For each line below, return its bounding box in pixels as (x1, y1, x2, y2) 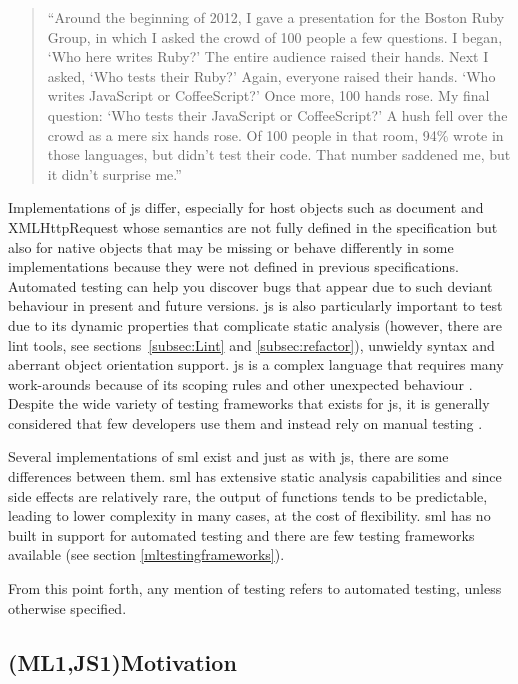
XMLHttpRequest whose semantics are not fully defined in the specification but (8, 216, 498, 237)
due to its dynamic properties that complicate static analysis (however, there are (8, 314, 503, 335)
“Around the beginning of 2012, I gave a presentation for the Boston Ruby (47, 7, 505, 27)
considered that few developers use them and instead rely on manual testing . (8, 412, 483, 433)
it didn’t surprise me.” (47, 163, 182, 184)
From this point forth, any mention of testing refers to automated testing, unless (8, 578, 502, 599)
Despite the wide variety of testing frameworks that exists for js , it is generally (8, 393, 490, 414)
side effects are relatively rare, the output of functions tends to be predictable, (8, 485, 488, 506)
